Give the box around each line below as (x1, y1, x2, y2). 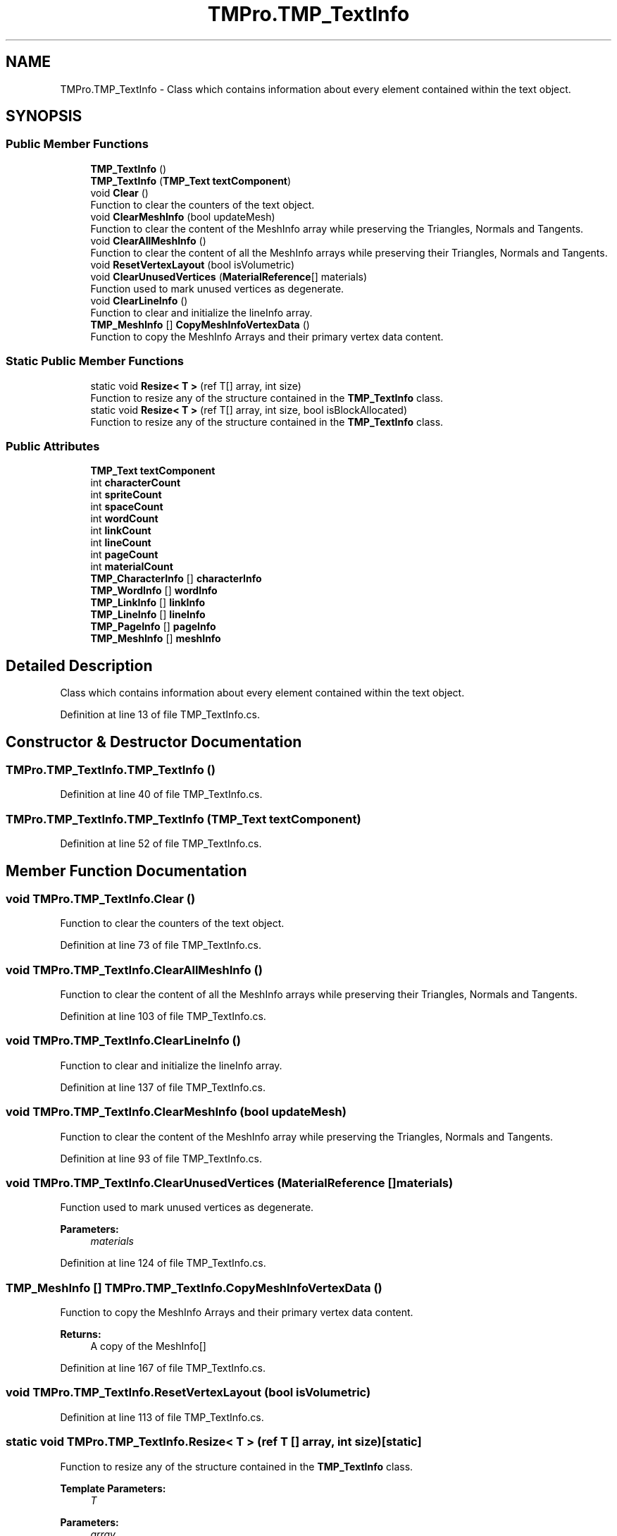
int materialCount (90, 560, 173, 573)
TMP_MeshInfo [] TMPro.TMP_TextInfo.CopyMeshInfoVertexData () (6, 1280, 382, 1295)
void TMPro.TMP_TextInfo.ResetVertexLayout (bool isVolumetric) (6, 1385, 371, 1400)
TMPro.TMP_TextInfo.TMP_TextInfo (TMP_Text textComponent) (6, 811, 361, 826)
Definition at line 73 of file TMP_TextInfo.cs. (60, 939, 262, 952)
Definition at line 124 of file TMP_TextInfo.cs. (60, 1257, 266, 1270)
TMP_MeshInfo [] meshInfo (90, 632, 221, 645)
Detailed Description (6, 656, 153, 675)
